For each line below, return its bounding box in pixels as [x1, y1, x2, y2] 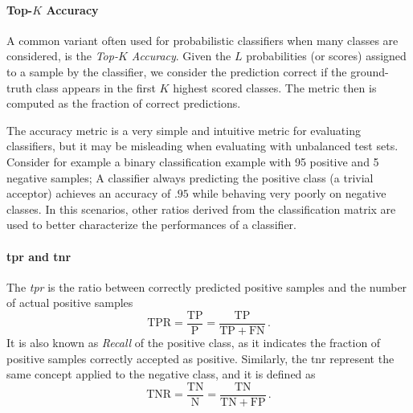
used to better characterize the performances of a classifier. [6, 216, 297, 233]
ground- [350, 63, 389, 80]
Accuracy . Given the [131, 47, 231, 64]
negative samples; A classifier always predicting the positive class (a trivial [6, 169, 374, 186]
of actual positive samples [6, 294, 133, 311]
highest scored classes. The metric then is [173, 79, 377, 96]
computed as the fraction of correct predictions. [6, 95, 241, 112]
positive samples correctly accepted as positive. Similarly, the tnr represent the [6, 350, 395, 366]
